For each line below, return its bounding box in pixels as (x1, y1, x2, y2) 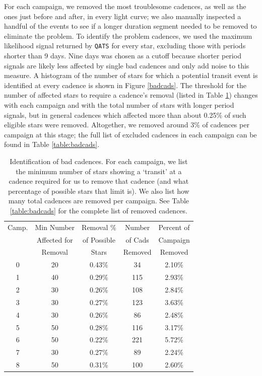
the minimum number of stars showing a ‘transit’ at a (16, 166, 182, 176)
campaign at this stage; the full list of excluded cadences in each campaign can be (4, 129, 257, 139)
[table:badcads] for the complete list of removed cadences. (10, 205, 187, 215)
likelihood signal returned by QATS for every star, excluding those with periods (4, 40, 246, 51)
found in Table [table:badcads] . (4, 139, 100, 149)
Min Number (35, 221, 75, 232)
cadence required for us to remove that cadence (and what (9, 176, 189, 186)
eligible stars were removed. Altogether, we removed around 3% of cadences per (4, 119, 249, 130)
